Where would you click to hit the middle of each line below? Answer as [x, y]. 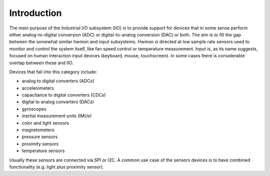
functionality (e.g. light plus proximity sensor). [57, 167]
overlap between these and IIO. [41, 63]
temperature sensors [43, 151]
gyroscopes [34, 109]
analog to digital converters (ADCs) [58, 81]
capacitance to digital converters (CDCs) [64, 95]
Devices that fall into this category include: [53, 72]
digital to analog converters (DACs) [58, 102]
